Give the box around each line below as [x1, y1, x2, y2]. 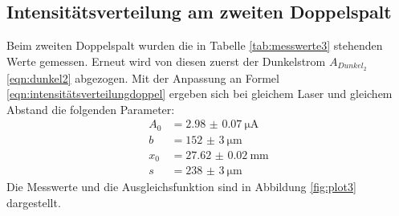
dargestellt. [6, 194, 61, 211]
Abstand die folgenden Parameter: [6, 100, 175, 117]
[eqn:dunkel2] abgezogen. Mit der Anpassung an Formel [6, 69, 279, 86]
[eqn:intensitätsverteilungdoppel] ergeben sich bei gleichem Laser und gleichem [6, 85, 393, 102]
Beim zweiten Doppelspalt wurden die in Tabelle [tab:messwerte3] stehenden [6, 37, 383, 54]
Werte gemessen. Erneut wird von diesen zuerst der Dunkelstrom [6, 52, 326, 69]
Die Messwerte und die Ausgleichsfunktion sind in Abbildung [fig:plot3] [6, 178, 356, 195]
